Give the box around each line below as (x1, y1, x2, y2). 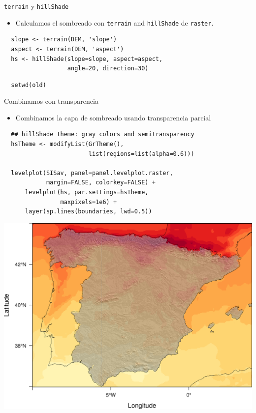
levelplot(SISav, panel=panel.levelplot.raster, (11, 169, 173, 177)
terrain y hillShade (4, 1, 69, 11)
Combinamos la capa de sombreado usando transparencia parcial (15, 112, 211, 122)
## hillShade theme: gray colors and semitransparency (11, 131, 194, 138)
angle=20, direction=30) (67, 65, 149, 72)
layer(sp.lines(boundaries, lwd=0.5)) (25, 208, 152, 215)
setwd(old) (11, 81, 46, 88)
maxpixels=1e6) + (60, 198, 117, 206)
